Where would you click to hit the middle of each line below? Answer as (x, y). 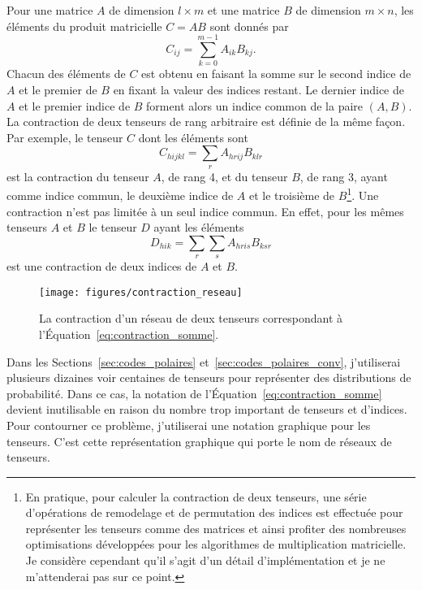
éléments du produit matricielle (84, 26)
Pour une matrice (50, 10)
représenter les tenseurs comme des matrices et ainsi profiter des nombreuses (216, 528)
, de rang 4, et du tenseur (224, 176)
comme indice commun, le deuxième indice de (120, 195)
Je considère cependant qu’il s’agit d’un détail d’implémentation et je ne (205, 560)
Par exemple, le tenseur (65, 137)
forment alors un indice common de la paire (255, 105)
